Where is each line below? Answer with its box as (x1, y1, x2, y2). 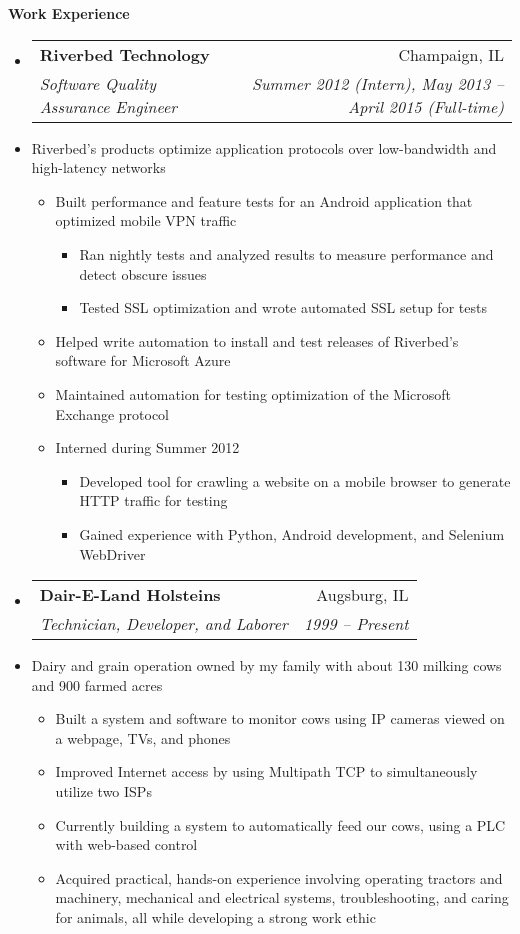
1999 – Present (303, 612, 409, 636)
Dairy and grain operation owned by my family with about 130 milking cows (31, 655, 502, 676)
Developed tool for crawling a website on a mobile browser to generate (79, 470, 511, 491)
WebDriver (79, 543, 146, 564)
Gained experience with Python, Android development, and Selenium (79, 523, 505, 544)
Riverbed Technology (39, 42, 210, 66)
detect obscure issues (79, 263, 207, 284)
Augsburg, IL (316, 583, 409, 607)
